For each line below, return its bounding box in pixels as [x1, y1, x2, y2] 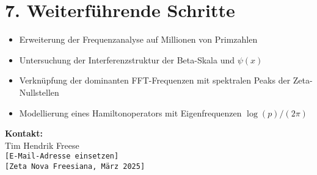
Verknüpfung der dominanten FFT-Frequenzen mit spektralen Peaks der [19, 74, 291, 87]
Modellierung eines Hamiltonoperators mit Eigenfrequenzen [19, 106, 242, 119]
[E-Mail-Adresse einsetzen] [5, 152, 119, 161]
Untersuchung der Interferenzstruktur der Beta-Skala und [19, 53, 235, 66]
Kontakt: [5, 127, 43, 140]
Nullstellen [19, 85, 59, 98]
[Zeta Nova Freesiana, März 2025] [5, 162, 145, 171]
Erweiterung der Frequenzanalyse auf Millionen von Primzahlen [19, 33, 258, 46]
